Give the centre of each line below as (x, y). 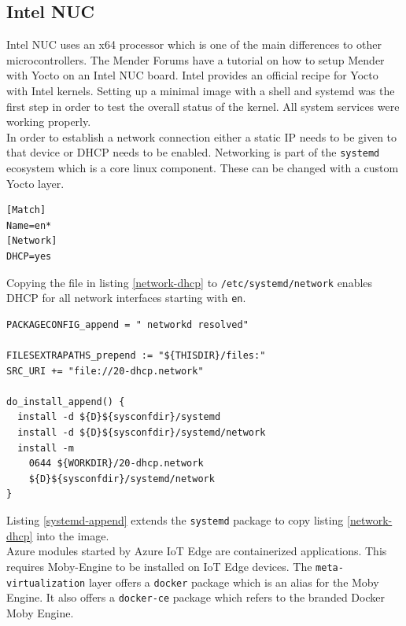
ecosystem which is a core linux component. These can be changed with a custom (203, 168)
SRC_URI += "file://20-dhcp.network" (105, 371)
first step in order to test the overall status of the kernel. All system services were (203, 106)
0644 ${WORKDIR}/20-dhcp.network (116, 464)
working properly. (49, 122)
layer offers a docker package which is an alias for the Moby (234, 582)
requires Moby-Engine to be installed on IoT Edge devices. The (159, 566)
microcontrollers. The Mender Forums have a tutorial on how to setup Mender (196, 59)
